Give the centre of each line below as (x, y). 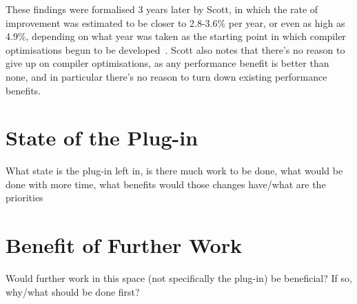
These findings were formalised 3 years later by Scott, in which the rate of (162, 9)
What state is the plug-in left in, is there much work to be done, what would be (174, 171)
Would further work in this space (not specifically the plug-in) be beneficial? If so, (179, 278)
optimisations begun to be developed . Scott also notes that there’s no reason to (175, 49)
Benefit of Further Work (124, 245)
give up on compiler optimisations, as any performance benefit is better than (167, 63)
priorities (24, 197)
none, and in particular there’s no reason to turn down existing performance (166, 76)
